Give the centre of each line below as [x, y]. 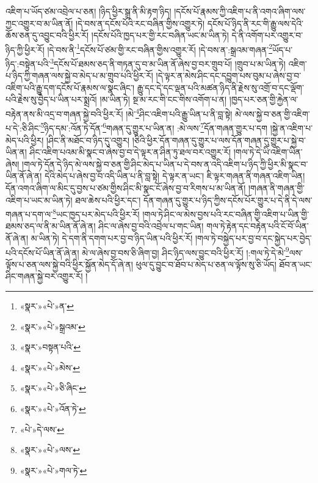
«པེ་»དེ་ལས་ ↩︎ [42, 429]
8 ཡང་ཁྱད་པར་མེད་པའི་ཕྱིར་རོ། [96, 213]
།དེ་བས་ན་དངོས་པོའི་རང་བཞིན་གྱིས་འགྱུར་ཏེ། [140, 23]
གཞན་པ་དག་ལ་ [29, 214]
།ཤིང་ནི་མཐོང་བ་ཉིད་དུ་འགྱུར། [88, 140]
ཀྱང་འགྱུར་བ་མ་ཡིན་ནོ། [39, 23]
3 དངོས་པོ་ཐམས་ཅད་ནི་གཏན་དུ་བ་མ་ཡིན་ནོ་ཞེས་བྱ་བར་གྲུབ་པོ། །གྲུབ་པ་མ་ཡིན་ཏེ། [168, 63]
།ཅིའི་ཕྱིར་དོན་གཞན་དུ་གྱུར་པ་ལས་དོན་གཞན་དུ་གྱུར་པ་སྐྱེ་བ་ [219, 140]
